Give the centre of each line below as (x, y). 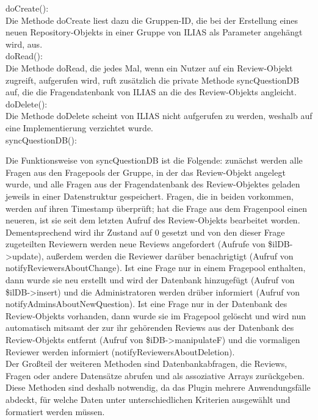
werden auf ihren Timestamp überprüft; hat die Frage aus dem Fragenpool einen (156, 208)
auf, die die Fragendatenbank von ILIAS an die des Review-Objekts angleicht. (151, 92)
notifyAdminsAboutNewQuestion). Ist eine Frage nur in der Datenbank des (146, 304)
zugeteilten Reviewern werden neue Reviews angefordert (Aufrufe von (136, 244)
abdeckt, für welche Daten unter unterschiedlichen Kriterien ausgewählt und (148, 399)
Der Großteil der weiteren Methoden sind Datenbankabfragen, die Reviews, (146, 364)
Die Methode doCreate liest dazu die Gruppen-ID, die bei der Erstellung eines (152, 20)
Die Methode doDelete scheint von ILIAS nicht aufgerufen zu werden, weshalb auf (159, 116)
